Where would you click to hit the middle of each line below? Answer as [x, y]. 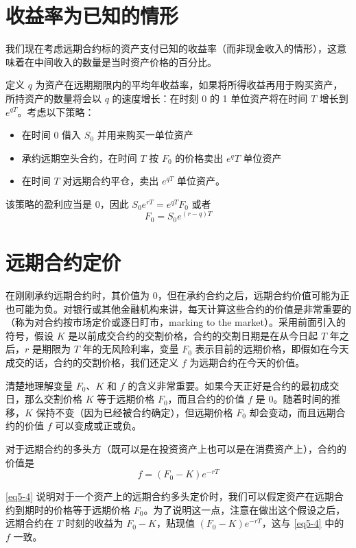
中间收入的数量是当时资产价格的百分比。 [125, 61]
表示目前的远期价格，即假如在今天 [272, 349]
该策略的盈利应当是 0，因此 [67, 203]
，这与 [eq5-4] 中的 [303, 523]
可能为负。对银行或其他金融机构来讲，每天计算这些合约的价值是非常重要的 [183, 308]
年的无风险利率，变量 [131, 349]
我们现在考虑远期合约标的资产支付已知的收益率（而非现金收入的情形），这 [171, 48]
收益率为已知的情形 [92, 15]
